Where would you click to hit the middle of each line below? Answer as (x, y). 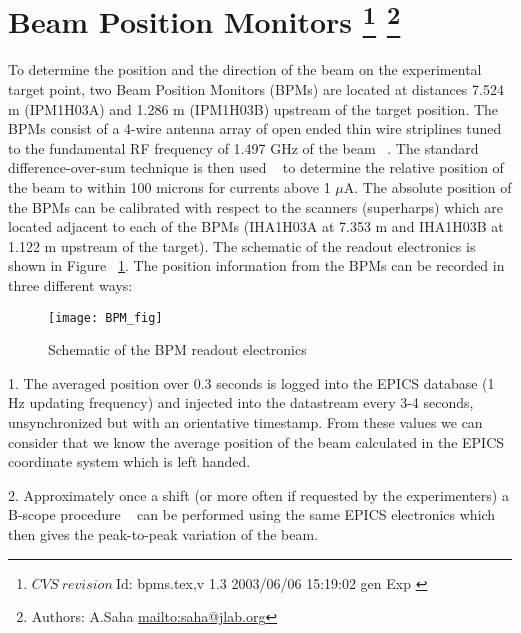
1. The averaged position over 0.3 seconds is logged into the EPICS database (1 (251, 382)
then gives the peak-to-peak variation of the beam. (163, 533)
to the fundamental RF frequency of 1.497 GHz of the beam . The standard (243, 147)
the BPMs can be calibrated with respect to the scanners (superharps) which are (255, 206)
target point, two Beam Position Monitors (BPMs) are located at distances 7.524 (256, 89)
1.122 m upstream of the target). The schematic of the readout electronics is (242, 245)
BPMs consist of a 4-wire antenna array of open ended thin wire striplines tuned (255, 128)
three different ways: (70, 284)
